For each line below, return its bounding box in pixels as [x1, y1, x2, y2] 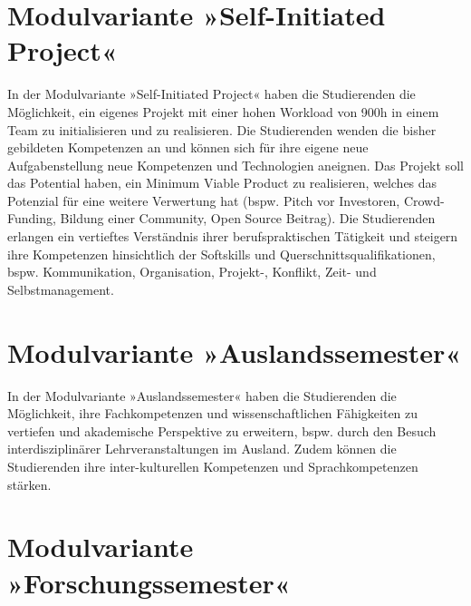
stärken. [7, 474, 52, 494]
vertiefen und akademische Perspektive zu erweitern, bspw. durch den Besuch [7, 421, 437, 440]
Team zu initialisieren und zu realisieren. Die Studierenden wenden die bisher [7, 120, 437, 139]
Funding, [7, 209, 56, 228]
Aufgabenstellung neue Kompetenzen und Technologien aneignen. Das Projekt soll [7, 155, 464, 174]
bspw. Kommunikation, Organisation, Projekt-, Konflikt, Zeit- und [7, 262, 377, 281]
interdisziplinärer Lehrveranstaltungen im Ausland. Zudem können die [7, 439, 397, 458]
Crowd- [403, 191, 445, 210]
